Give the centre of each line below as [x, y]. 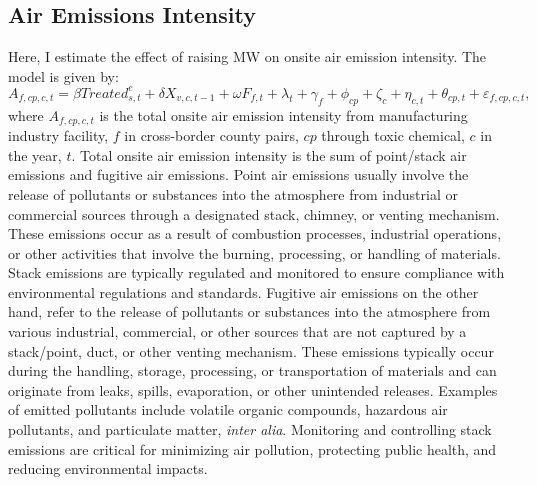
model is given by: [63, 75]
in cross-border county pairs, [211, 135]
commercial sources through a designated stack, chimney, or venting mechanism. [254, 213]
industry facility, [58, 135]
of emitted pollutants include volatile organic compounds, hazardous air [228, 409]
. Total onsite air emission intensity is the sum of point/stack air [269, 154]
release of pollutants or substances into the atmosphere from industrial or [233, 193]
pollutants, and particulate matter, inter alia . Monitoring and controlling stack [250, 429]
